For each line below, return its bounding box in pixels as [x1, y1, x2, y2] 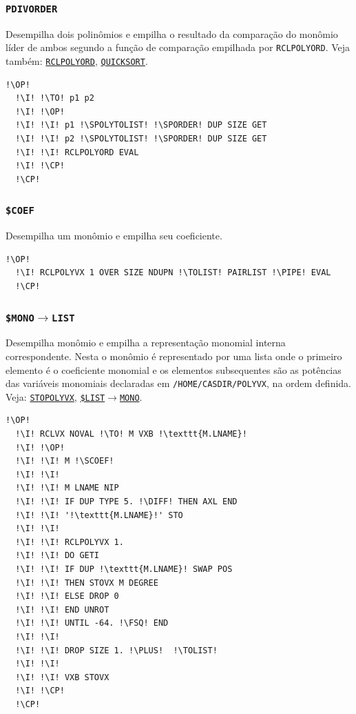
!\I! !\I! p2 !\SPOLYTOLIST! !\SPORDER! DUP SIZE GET [15, 134, 267, 144]
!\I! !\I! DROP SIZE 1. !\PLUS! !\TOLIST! [15, 645, 218, 655]
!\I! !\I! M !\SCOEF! [15, 456, 114, 466]
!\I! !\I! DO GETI [15, 551, 100, 561]
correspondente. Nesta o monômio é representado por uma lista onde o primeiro [6, 348, 342, 363]
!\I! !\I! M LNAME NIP [15, 483, 119, 493]
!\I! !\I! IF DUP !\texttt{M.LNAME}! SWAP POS [15, 564, 233, 574]
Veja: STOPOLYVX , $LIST [6, 389, 105, 404]
